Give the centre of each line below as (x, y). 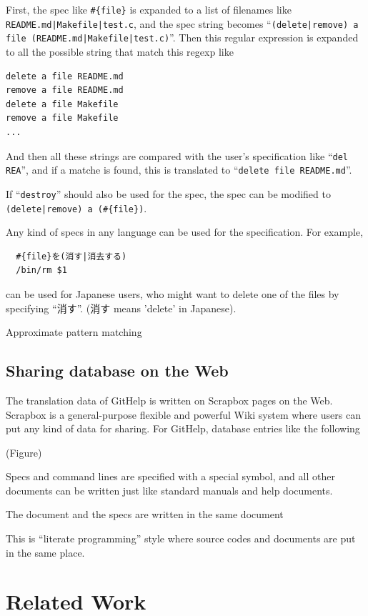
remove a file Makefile (62, 118)
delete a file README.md (65, 76)
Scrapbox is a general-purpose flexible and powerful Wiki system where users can (183, 414)
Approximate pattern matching (74, 332)
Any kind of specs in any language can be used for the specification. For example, (184, 232)
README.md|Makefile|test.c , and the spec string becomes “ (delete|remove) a (182, 23)
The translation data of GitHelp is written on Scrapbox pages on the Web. (169, 400)
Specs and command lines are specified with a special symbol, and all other (170, 476)
